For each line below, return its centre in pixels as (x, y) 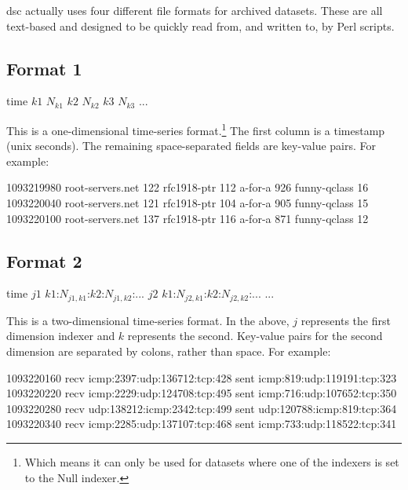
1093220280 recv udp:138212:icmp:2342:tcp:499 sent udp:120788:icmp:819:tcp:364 (202, 408)
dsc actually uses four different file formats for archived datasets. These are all (195, 10)
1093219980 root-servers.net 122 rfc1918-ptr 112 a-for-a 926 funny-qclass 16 (188, 187)
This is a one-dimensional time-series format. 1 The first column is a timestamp (196, 129)
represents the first (346, 320)
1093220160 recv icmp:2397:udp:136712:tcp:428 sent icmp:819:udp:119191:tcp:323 (202, 377)
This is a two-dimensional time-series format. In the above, (148, 320)
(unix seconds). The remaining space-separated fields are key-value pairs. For (191, 146)
